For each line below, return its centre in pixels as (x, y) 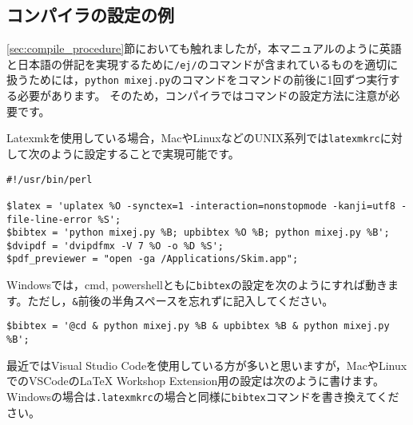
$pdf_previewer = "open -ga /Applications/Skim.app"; (153, 259)
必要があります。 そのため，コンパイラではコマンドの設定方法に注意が (203, 95)
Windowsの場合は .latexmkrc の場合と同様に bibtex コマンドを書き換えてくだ (203, 396)
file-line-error (50, 219)
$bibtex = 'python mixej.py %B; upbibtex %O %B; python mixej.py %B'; (198, 233)
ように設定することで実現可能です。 (145, 153)
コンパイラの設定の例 (90, 15)
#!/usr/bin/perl (50, 179)
